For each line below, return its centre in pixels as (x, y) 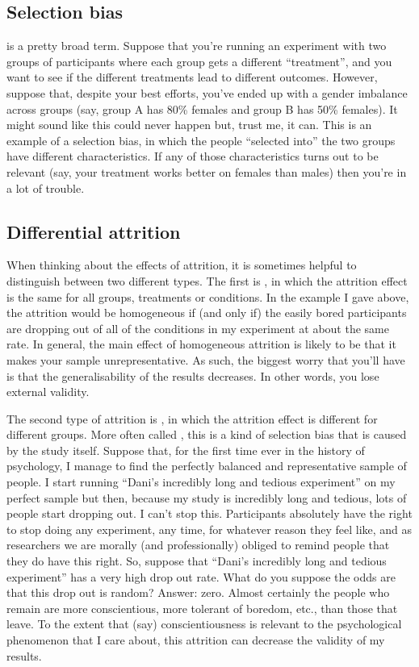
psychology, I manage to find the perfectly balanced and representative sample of (207, 466)
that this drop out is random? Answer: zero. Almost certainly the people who (198, 592)
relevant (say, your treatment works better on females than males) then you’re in (207, 171)
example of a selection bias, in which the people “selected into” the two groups (201, 140)
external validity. (48, 392)
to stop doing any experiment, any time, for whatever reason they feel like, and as (209, 529)
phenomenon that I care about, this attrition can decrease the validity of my (196, 640)
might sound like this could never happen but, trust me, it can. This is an (189, 125)
